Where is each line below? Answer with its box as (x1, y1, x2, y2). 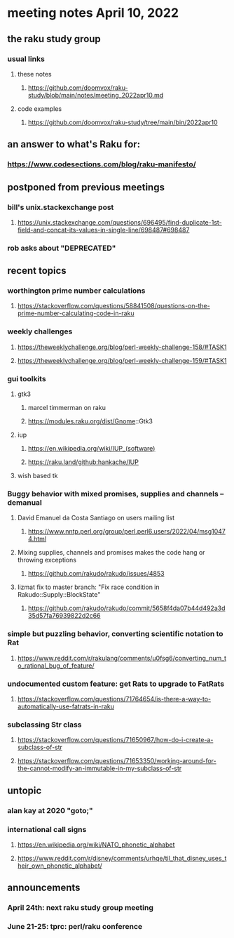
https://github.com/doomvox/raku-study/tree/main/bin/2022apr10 (27, 118, 219, 126)
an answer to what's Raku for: (7, 138, 141, 150)
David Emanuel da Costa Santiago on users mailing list (17, 514, 175, 522)
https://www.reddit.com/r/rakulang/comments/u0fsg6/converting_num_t (17, 654, 226, 662)
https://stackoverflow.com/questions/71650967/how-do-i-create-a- (17, 736, 214, 744)
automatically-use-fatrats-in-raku (17, 702, 114, 711)
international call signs (7, 824, 87, 834)
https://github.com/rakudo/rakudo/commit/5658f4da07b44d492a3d (27, 604, 226, 612)
